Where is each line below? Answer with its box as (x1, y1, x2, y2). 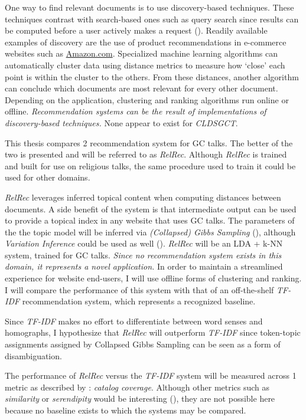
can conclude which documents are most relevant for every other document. (5, 82, 278, 94)
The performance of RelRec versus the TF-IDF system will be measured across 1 (5, 369, 297, 382)
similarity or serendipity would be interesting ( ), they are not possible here (5, 392, 275, 405)
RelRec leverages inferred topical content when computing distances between (5, 191, 281, 203)
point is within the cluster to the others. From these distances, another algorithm (5, 70, 299, 83)
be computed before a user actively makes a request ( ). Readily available (5, 24, 268, 37)
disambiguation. (5, 349, 62, 362)
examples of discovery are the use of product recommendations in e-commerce (5, 35, 287, 48)
